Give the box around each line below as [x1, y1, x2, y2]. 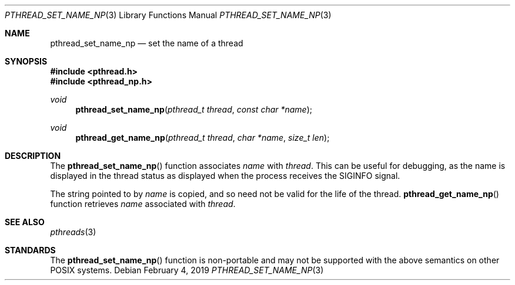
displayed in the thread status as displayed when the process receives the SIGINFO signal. [50, 171, 400, 181]
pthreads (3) [50, 227, 96, 237]
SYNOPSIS [5, 56, 48, 66]
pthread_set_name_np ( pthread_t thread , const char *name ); [75, 104, 313, 114]
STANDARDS [5, 245, 56, 255]
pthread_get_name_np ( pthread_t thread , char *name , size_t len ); [75, 133, 330, 142]
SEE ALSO [5, 217, 45, 227]
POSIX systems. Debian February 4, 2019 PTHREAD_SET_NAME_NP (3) [50, 265, 324, 275]
